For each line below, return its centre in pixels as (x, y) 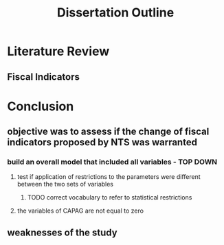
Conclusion (41, 106)
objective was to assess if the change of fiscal (108, 132)
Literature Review (58, 51)
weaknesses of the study (63, 232)
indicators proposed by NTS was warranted (102, 142)
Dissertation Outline (115, 13)
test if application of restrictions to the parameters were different (109, 177)
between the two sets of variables (65, 184)
